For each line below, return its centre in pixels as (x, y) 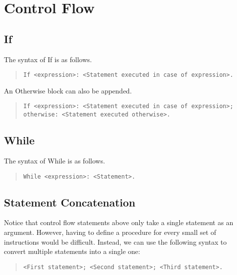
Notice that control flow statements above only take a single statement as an (119, 222)
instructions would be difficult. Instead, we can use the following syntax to (115, 241)
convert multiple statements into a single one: (72, 251)
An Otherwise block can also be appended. (68, 90)
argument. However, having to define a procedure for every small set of (110, 232)
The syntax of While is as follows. (54, 160)
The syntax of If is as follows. (48, 59)
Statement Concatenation (70, 202)
